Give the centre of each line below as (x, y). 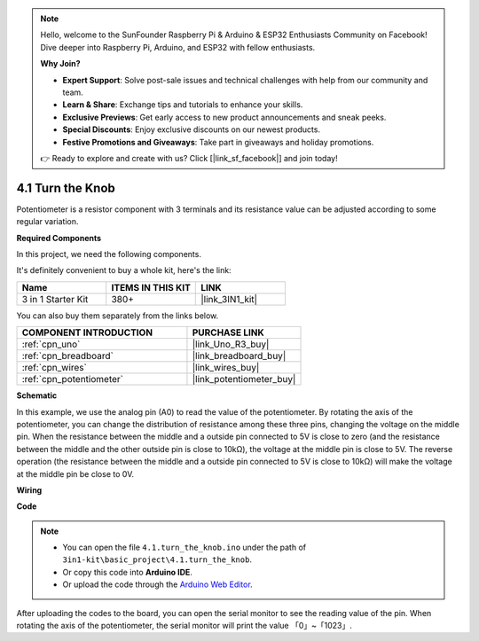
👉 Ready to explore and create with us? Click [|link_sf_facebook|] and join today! (189, 158)
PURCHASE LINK (228, 332)
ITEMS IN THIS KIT (151, 287)
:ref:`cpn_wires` (55, 368)
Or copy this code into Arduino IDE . (127, 572)
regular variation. (47, 222)
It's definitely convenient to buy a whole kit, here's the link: (124, 270)
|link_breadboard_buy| (239, 356)
